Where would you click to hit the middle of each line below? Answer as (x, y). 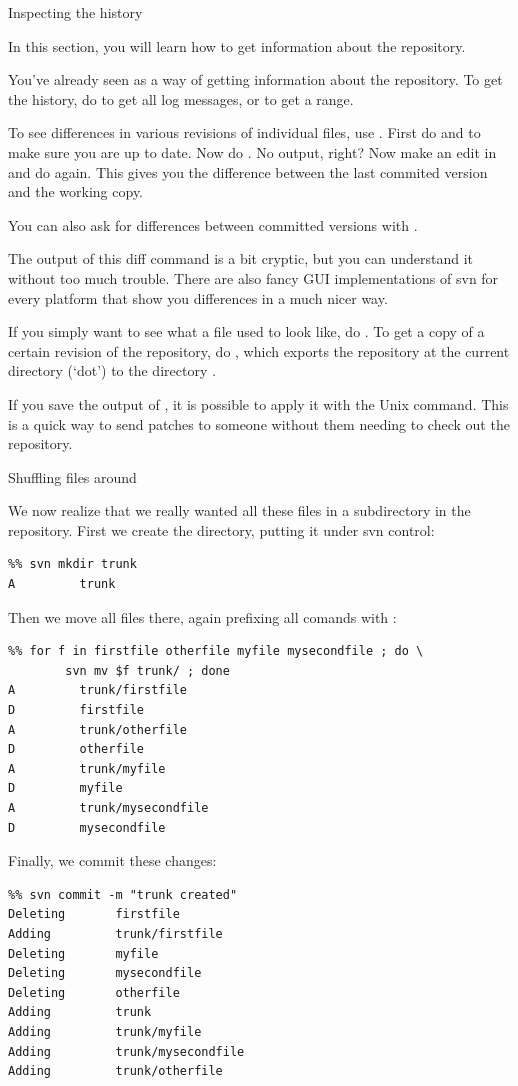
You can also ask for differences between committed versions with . (213, 224)
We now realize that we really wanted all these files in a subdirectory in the (239, 510)
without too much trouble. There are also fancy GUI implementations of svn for (253, 277)
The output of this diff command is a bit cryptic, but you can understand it (241, 258)
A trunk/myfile (87, 768)
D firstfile (76, 710)
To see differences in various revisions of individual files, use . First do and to (244, 132)
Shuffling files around (72, 476)
